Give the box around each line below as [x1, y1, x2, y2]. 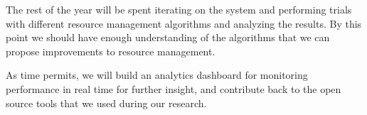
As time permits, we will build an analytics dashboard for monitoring [6, 67, 308, 82]
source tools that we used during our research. [6, 95, 207, 110]
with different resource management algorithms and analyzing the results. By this [6, 16, 362, 31]
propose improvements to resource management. [6, 43, 216, 58]
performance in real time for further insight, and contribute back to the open [6, 81, 341, 96]
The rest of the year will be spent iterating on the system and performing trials [6, 2, 352, 16]
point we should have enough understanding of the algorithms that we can [6, 30, 330, 45]
